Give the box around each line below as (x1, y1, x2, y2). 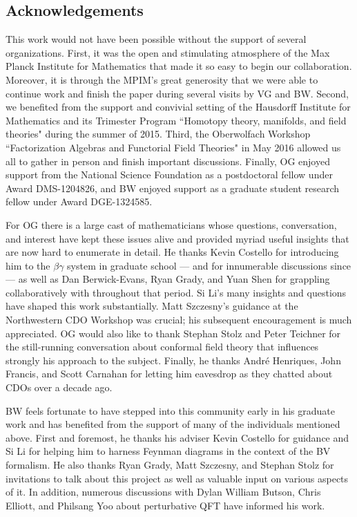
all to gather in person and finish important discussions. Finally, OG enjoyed (6, 153, 330, 168)
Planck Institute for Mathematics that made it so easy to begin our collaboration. (6, 59, 352, 73)
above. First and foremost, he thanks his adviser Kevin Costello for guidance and (6, 430, 349, 444)
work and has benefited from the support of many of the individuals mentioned (6, 417, 340, 431)
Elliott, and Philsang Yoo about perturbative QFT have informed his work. (6, 498, 325, 512)
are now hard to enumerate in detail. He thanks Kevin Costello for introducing (6, 245, 339, 259)
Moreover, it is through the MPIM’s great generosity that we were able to (6, 72, 318, 86)
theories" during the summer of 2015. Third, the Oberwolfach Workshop (6, 126, 311, 141)
